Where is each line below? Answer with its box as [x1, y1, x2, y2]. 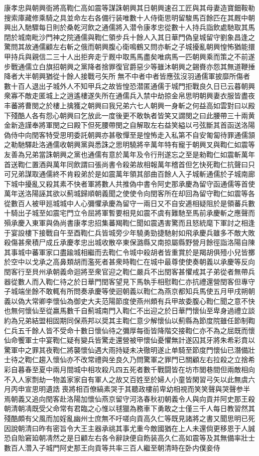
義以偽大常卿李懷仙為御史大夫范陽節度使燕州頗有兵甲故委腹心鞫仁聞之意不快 [4, 295, 255, 306]
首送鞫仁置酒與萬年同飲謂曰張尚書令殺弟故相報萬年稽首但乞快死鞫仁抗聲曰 [4, 159, 248, 169]
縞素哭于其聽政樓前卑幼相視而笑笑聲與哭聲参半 [96, 384, 250, 394]
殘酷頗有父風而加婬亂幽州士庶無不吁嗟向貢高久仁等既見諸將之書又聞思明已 [4, 413, 248, 423]
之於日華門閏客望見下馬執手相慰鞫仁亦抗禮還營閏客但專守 [66, 276, 255, 286]
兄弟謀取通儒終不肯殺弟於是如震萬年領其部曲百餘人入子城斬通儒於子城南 [10, 169, 248, 179]
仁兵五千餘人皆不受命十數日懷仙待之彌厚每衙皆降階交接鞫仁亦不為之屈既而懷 [4, 325, 255, 335]
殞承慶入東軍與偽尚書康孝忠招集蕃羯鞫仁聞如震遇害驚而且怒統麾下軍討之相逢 [4, 218, 255, 228]
